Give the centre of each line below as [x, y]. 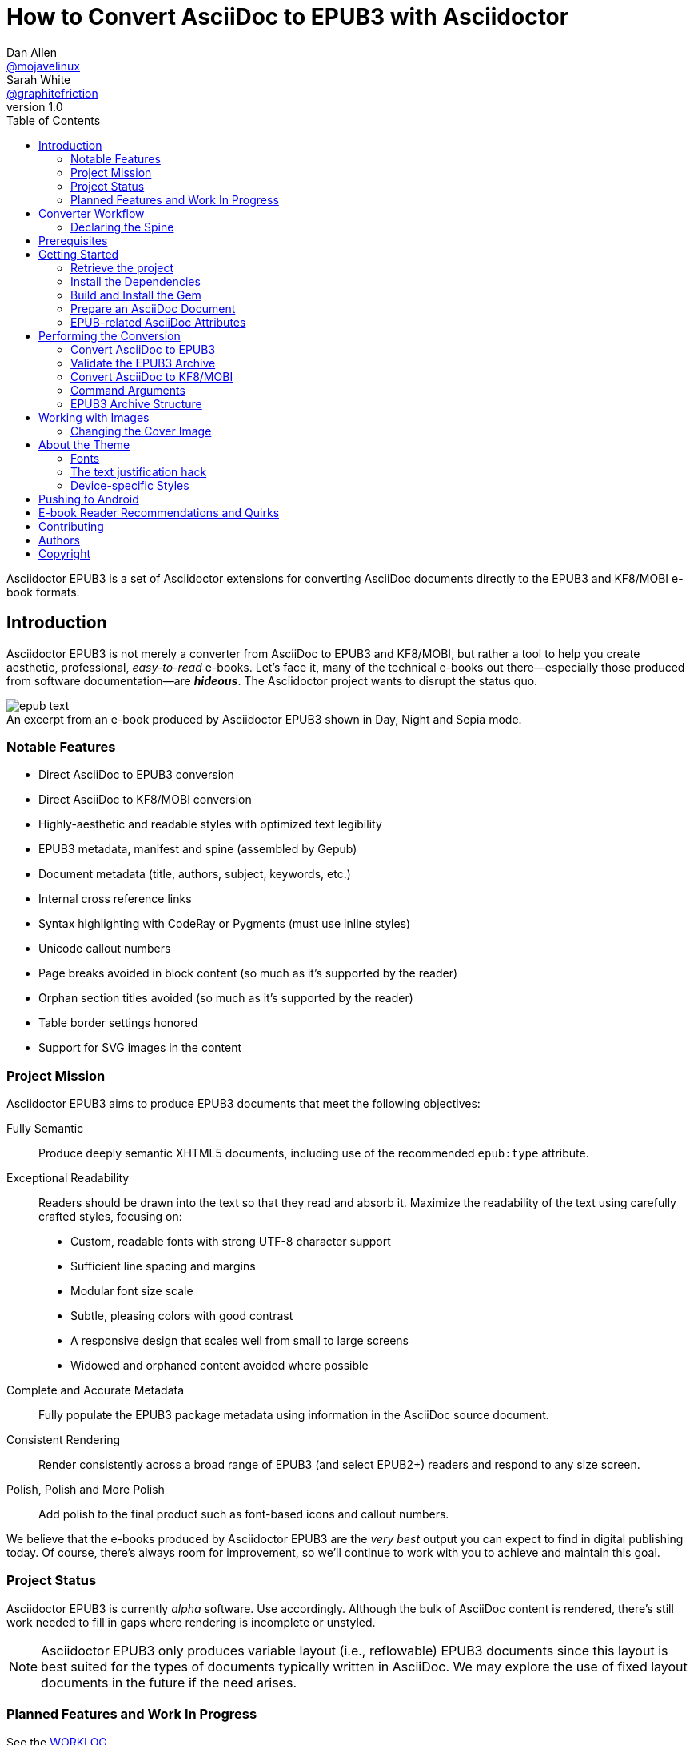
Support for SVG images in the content [140, 1048]
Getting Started [79, 254]
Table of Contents [54, 120]
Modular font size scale [132, 1291]
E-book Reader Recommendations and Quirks [159, 512]
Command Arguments [128, 390]
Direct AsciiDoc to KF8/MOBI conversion [145, 800]
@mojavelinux [43, 66]
